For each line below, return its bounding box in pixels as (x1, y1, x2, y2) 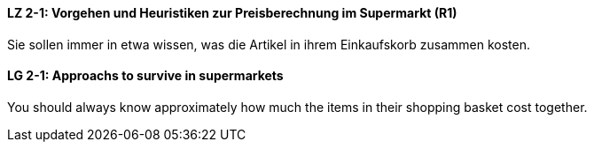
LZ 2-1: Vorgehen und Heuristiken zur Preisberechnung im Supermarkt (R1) (7, 5, 457, 20)
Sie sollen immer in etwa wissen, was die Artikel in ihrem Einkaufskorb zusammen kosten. (7, 36, 531, 52)
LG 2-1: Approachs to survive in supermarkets (7, 68, 284, 84)
